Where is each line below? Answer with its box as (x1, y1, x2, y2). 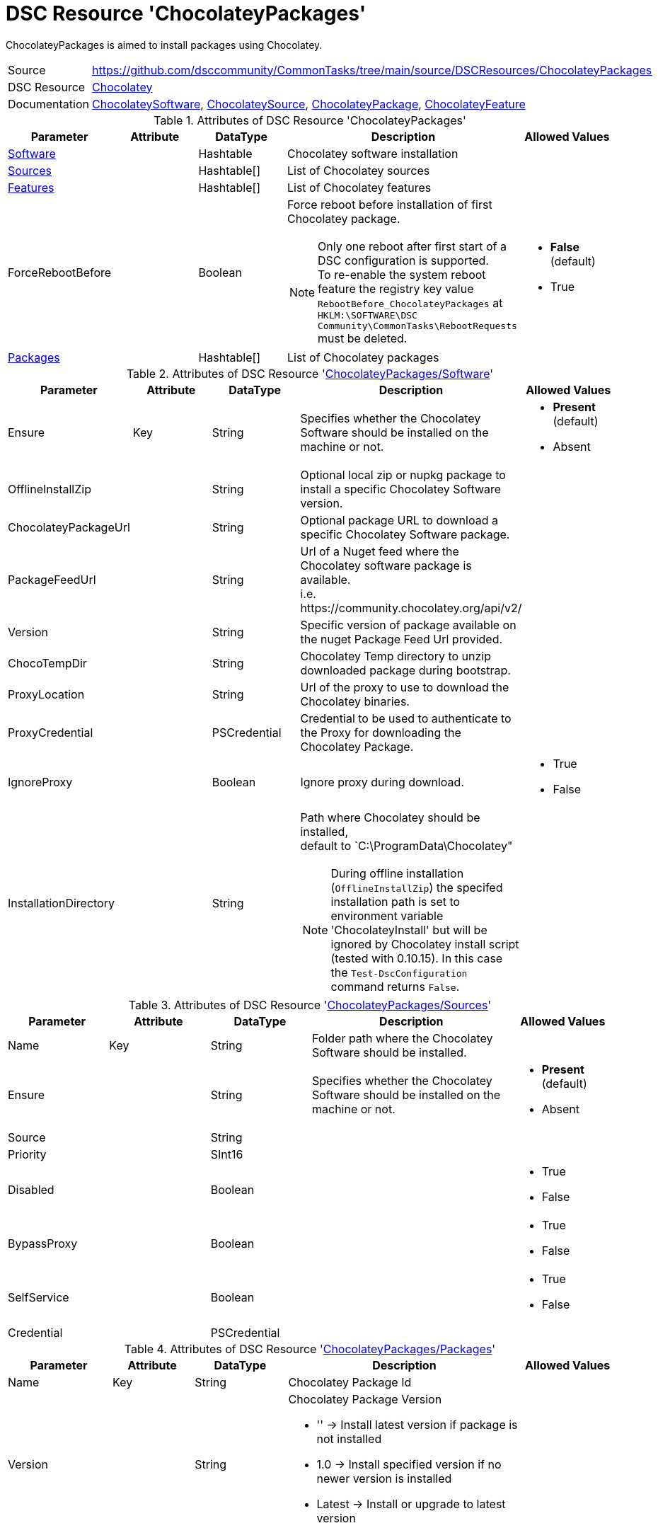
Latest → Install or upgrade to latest (316, 1496, 506, 1511)
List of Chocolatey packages (287, 350, 439, 364)
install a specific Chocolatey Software (300, 481, 502, 496)
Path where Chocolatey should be (300, 810, 480, 825)
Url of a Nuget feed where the (300, 544, 459, 558)
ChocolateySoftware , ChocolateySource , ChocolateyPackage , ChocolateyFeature (92, 96, 526, 111)
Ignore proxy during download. (300, 774, 464, 789)
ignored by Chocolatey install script (330, 936, 519, 951)
